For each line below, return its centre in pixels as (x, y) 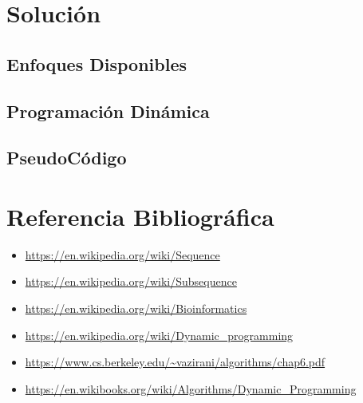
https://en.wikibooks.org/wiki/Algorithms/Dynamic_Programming (191, 388)
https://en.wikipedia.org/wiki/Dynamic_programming (159, 335)
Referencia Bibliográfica (140, 216)
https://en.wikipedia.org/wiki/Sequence (122, 254)
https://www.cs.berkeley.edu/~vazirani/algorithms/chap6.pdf (175, 362)
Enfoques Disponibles (97, 63)
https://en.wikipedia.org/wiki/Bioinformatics (136, 308)
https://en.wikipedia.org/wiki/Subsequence (131, 281)
